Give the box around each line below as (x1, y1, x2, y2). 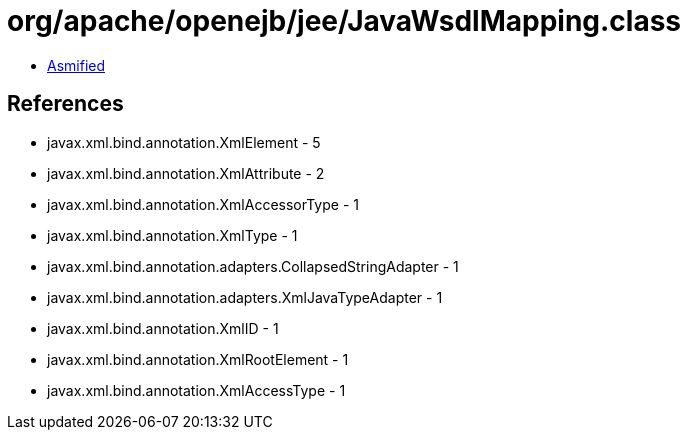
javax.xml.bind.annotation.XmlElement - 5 (47, 133, 321, 151)
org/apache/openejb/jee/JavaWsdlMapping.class (7, 4, 682, 38)
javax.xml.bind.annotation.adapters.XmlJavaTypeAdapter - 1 (47, 288, 443, 306)
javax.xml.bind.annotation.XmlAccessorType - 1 (47, 195, 359, 213)
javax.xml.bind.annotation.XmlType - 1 (47, 226, 298, 244)
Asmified (47, 56, 106, 74)
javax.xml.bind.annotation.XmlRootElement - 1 (47, 350, 349, 368)
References (7, 91, 124, 117)
